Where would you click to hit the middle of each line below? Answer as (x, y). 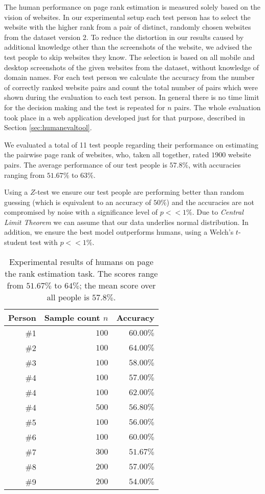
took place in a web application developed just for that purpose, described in (125, 117)
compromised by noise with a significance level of (81, 212)
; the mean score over (118, 285)
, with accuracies (215, 164)
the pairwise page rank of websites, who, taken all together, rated (107, 155)
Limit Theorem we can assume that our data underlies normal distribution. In (126, 222)
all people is (68, 297)
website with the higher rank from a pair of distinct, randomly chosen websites (128, 27)
